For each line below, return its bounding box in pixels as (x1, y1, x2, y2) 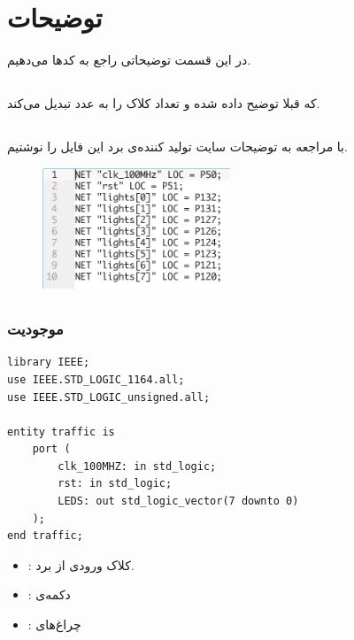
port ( (32, 443, 71, 456)
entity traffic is (7, 425, 115, 438)
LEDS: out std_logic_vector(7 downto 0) (58, 495, 299, 508)
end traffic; (7, 529, 83, 543)
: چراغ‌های (27, 615, 81, 634)
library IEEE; (7, 356, 90, 369)
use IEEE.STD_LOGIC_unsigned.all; (7, 390, 211, 404)
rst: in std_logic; (58, 477, 173, 490)
